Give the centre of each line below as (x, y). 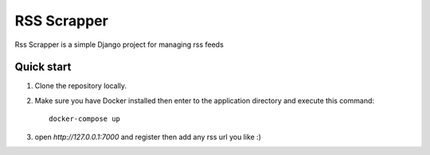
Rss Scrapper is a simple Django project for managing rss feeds (119, 45)
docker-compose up (85, 119)
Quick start (43, 67)
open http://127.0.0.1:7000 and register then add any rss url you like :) (148, 137)
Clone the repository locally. (81, 86)
